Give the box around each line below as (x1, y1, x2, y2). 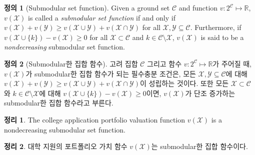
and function (178, 2, 218, 12)
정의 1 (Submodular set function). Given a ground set (4, 2, 170, 12)
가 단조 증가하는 (185, 87, 235, 98)
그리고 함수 (147, 58, 182, 68)
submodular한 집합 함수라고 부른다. (4, 97, 113, 108)
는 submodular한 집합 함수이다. (151, 141, 248, 151)
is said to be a (200, 31, 244, 42)
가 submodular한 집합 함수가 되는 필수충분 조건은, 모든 (25, 68, 196, 78)
